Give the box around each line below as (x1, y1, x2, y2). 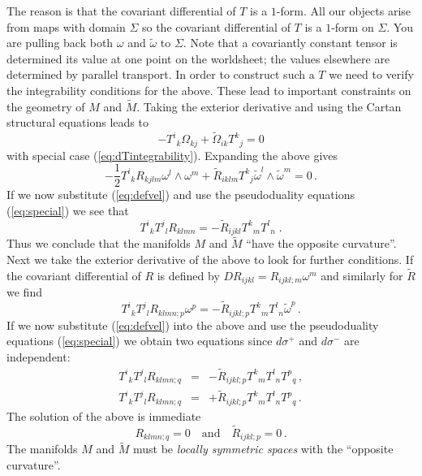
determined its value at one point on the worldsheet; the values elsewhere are (6, 50, 390, 67)
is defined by (157, 266, 220, 283)
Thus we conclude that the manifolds (6, 235, 191, 252)
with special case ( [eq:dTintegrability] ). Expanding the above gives (6, 146, 338, 163)
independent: (6, 348, 71, 365)
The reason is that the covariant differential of (6, 2, 236, 19)
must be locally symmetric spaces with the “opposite (133, 440, 394, 457)
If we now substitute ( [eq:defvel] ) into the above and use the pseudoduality (6, 316, 379, 333)
